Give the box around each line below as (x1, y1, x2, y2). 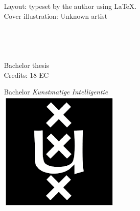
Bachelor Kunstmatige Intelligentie (4, 86, 108, 96)
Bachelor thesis (4, 60, 49, 70)
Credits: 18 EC (4, 69, 49, 80)
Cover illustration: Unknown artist (4, 10, 108, 21)
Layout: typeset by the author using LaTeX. (4, 1, 137, 11)
